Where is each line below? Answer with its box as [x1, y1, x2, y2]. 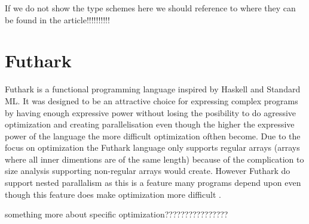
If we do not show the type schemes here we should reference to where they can [5, 2, 296, 14]
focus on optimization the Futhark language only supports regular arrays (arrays [5, 141, 300, 154]
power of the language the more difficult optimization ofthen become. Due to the [5, 129, 301, 142]
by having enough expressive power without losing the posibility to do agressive [5, 106, 296, 119]
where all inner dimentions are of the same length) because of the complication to [5, 153, 304, 165]
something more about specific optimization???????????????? [5, 208, 228, 220]
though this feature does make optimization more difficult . [5, 188, 221, 200]
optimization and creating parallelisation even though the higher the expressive [5, 118, 295, 130]
